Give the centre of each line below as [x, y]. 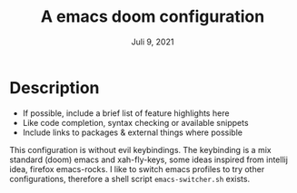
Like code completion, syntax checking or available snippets [135, 122]
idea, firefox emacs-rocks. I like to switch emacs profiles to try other [137, 169]
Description [54, 87]
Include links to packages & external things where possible [133, 132]
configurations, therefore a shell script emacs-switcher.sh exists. [130, 179]
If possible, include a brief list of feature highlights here [126, 113]
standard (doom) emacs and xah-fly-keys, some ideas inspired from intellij [149, 159]
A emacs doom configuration [153, 17]
